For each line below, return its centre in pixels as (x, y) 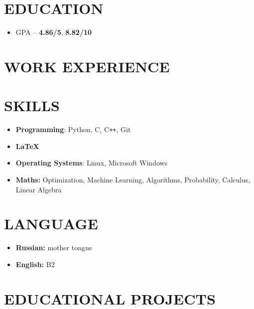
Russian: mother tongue (54, 247)
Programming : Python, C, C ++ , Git (73, 129)
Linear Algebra (39, 189)
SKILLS (32, 105)
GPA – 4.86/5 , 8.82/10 (54, 32)
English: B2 (35, 264)
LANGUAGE (51, 224)
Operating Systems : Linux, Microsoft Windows (92, 163)
